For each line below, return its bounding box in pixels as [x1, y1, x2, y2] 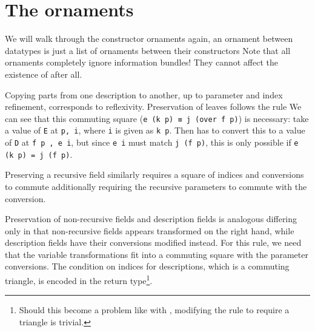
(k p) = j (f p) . [5, 147, 73, 160]
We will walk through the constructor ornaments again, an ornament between [5, 32, 293, 45]
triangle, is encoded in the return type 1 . [5, 273, 153, 286]
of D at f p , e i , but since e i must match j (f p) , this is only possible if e [5, 136, 299, 148]
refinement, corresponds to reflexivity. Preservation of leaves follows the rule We [5, 100, 302, 113]
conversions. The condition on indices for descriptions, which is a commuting [5, 260, 290, 273]
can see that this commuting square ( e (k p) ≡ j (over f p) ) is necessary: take [5, 112, 309, 124]
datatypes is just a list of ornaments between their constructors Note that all [5, 44, 291, 56]
